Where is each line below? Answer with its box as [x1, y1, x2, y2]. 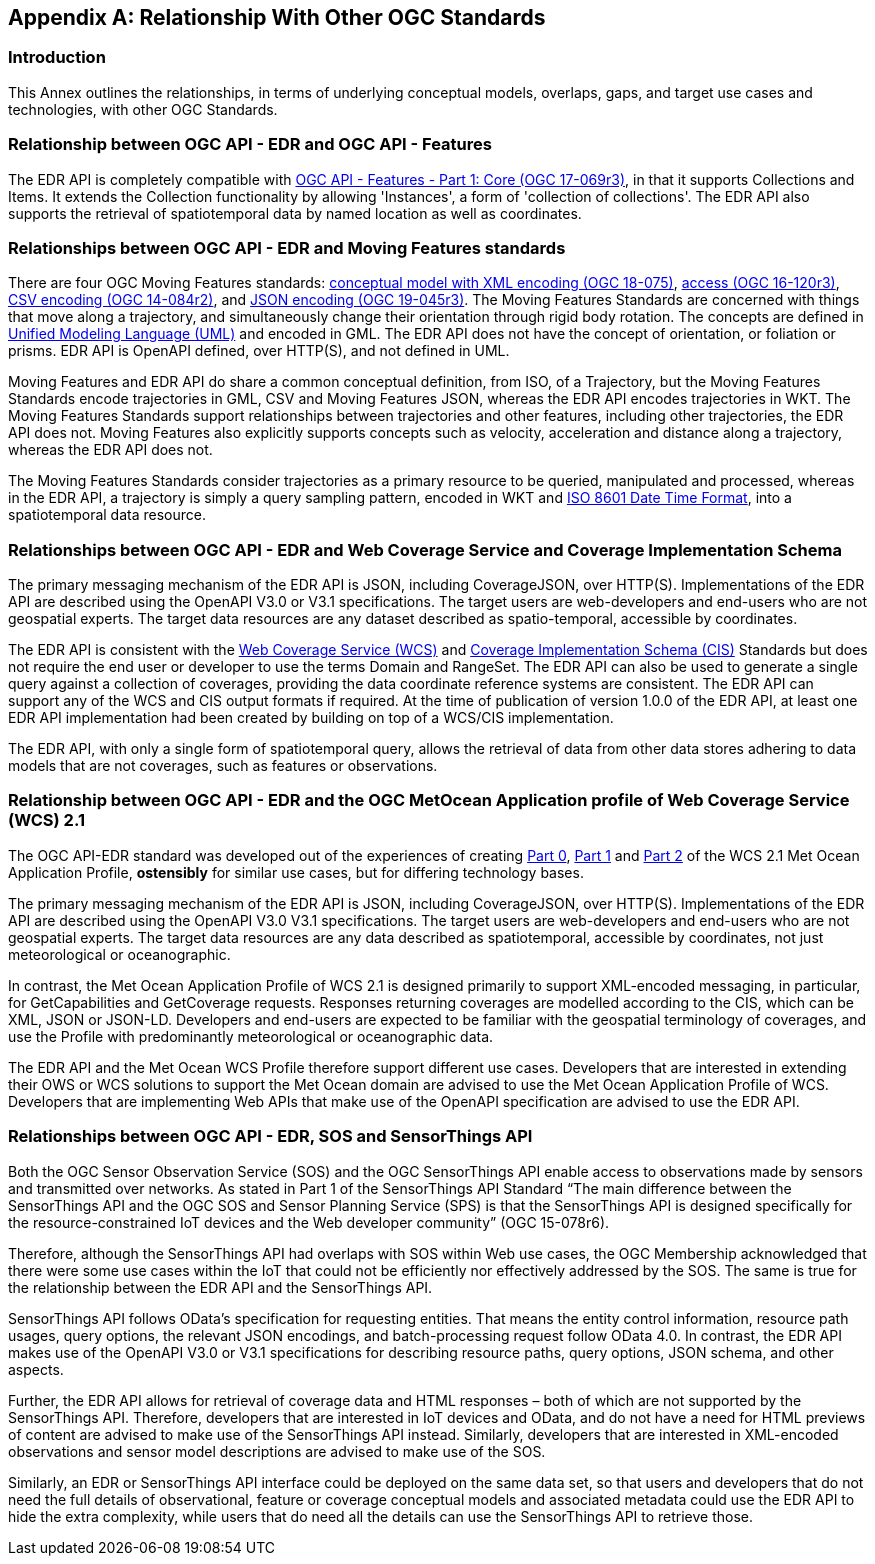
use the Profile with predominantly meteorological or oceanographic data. [8, 1027, 494, 1045]
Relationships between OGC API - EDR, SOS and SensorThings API [8, 1126, 533, 1147]
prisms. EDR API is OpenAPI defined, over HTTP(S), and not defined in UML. [8, 342, 510, 360]
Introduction [8, 47, 106, 68]
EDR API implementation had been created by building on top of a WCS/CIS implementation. [8, 709, 614, 727]
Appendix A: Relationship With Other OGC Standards [8, 5, 546, 30]
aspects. [8, 1360, 64, 1378]
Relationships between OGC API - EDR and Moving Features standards [8, 237, 566, 258]
